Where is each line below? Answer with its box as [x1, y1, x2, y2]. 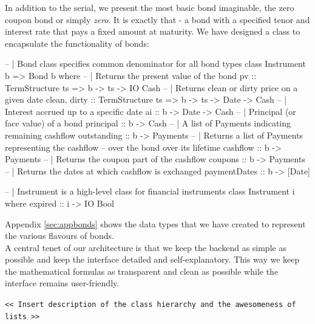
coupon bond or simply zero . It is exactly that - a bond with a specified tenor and [5, 13, 310, 26]
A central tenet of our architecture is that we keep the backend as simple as [5, 241, 286, 253]
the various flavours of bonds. [5, 229, 114, 242]
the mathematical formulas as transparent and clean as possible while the [5, 264, 279, 277]
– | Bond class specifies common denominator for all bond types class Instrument [5, 57, 306, 70]
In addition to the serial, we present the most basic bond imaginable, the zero [5, 1, 294, 13]
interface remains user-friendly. [5, 277, 120, 289]
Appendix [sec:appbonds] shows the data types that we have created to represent [5, 217, 306, 230]
